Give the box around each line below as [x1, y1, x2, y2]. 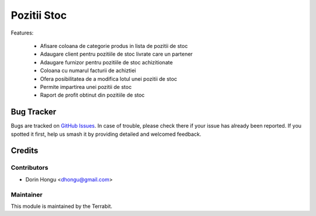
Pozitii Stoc [11, 9, 67, 22]
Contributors [11, 164, 49, 172]
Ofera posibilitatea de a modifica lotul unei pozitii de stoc [40, 75, 177, 82]
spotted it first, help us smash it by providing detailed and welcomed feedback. [11, 131, 201, 138]
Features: [11, 29, 34, 36]
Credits [11, 146, 39, 156]
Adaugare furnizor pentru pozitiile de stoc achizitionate [40, 59, 173, 66]
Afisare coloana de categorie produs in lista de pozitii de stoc [40, 42, 188, 49]
